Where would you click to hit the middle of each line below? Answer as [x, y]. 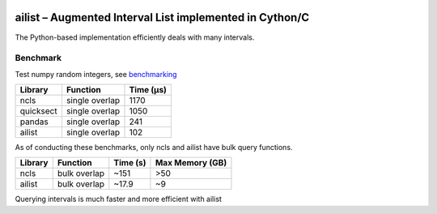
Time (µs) [148, 90]
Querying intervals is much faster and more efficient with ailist [119, 199]
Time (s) [130, 163]
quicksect [38, 111]
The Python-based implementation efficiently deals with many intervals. [135, 37]
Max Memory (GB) [191, 163]
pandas [34, 122]
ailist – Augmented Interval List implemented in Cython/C [162, 17]
